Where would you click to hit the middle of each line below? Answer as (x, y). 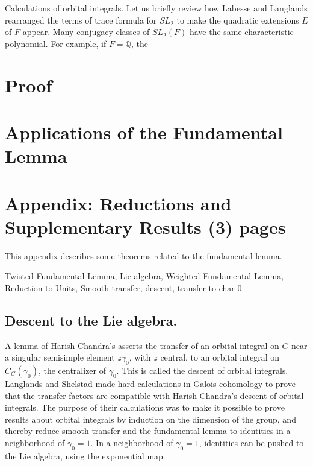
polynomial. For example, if (56, 43)
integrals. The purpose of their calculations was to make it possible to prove (145, 407)
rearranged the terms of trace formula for (81, 20)
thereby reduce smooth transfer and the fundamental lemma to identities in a (148, 431)
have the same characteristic (241, 32)
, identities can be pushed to (251, 442)
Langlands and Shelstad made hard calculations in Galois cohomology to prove (150, 383)
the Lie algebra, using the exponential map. (85, 455)
